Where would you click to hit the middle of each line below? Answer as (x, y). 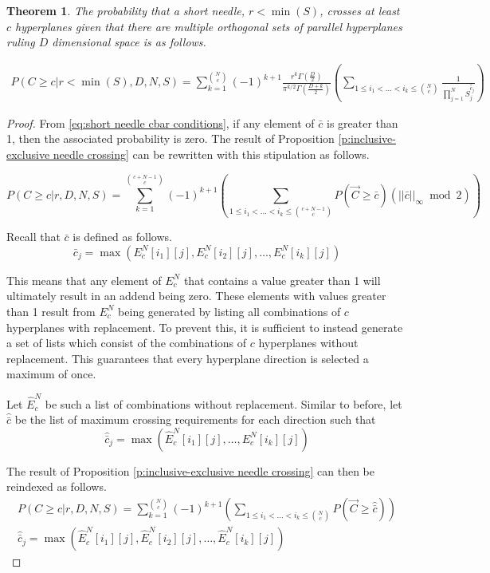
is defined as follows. (122, 237)
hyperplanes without (308, 343)
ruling (21, 42)
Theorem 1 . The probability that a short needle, (125, 10)
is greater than (363, 123)
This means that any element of (84, 280)
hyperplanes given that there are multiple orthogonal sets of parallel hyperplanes (209, 26)
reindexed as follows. (57, 486)
